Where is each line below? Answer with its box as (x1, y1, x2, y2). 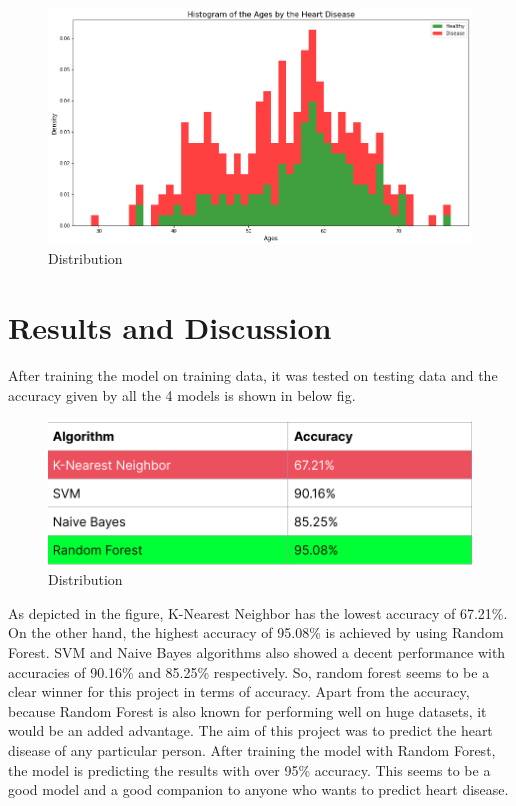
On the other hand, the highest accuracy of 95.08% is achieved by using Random (8, 622, 504, 643)
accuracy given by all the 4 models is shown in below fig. (8, 384, 356, 405)
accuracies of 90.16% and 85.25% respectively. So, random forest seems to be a (8, 661, 490, 682)
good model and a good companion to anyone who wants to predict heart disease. (8, 779, 509, 800)
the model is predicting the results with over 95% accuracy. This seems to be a (8, 759, 491, 780)
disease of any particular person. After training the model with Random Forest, (8, 739, 496, 760)
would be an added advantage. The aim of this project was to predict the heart (8, 720, 493, 741)
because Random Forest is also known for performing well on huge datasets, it (8, 700, 487, 721)
